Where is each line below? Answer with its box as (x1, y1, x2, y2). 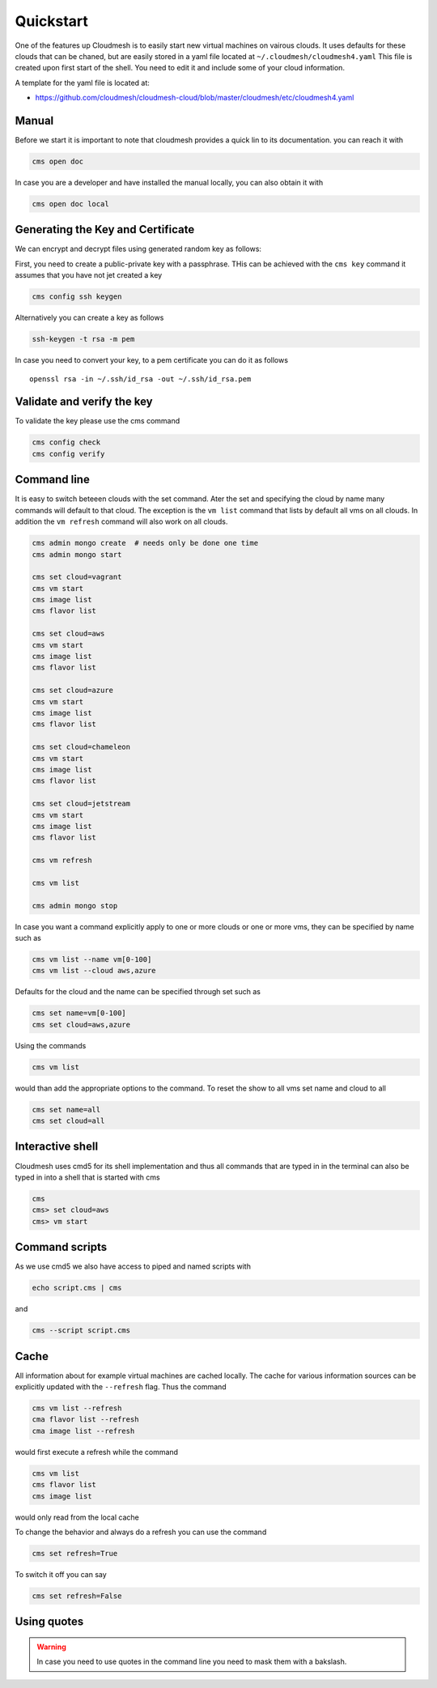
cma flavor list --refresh (32, 1415, 139, 1424)
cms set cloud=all (32, 1116, 105, 1125)
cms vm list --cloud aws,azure (32, 966, 157, 976)
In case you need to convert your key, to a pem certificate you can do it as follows (15, 355, 289, 365)
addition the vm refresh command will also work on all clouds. (15, 517, 228, 526)
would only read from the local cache (15, 1512, 139, 1522)
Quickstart (15, 12, 89, 30)
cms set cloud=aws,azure (32, 1020, 131, 1029)
